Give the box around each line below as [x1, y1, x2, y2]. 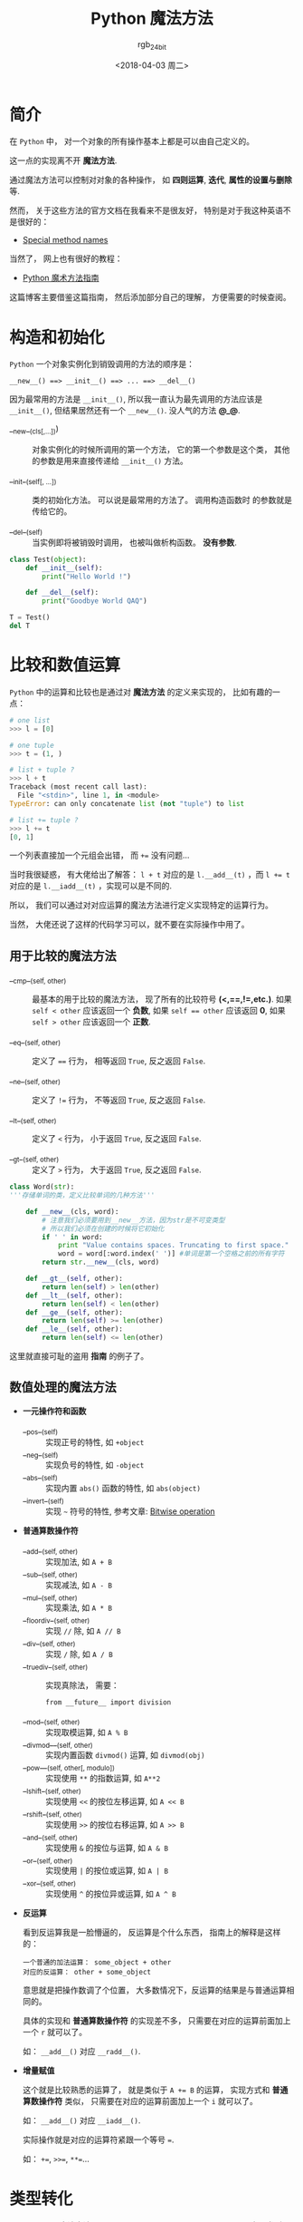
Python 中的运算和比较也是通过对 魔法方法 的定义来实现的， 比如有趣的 [9, 686, 273, 697]
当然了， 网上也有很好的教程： [9, 253, 123, 264]
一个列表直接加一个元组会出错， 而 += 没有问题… [9, 849, 190, 861]
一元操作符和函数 [22, 1405, 87, 1416]
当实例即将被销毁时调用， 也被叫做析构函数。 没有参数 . [32, 537, 237, 548]
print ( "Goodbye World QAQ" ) [42, 597, 147, 606]
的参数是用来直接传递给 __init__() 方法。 [32, 455, 188, 467]
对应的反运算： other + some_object [22, 1968, 152, 1977]
